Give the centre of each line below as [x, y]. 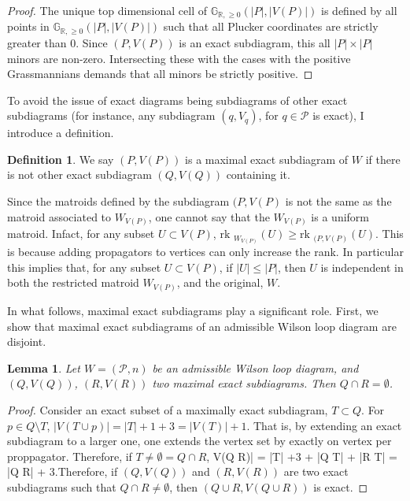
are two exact [316, 471]
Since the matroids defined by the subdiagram [118, 201]
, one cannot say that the [209, 216]
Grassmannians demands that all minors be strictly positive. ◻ [160, 74]
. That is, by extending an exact [324, 425]
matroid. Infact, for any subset [81, 234]
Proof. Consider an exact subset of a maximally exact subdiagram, [168, 409]
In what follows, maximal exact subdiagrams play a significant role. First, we [193, 310]
